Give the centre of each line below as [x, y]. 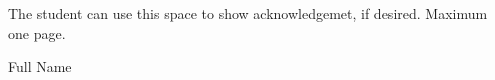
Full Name [40, 66]
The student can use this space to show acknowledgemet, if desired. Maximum [248, 13]
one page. [37, 32]
